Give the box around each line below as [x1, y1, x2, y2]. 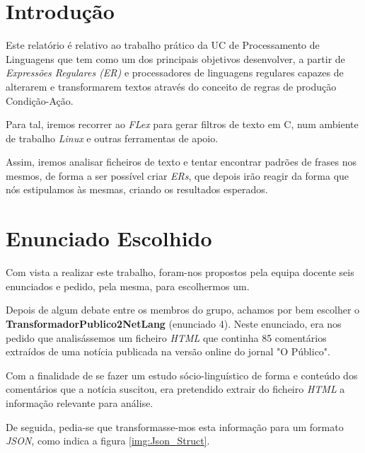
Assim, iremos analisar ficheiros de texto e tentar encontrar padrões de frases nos [6, 154, 357, 169]
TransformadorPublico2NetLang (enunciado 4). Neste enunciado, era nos [6, 316, 342, 331]
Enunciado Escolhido [6, 224, 212, 253]
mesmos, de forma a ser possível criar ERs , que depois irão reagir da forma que [6, 168, 349, 183]
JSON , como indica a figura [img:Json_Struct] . [6, 433, 210, 448]
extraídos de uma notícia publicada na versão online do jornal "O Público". [6, 344, 330, 359]
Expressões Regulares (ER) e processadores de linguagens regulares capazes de [6, 65, 344, 80]
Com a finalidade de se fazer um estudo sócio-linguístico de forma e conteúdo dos [6, 367, 358, 382]
